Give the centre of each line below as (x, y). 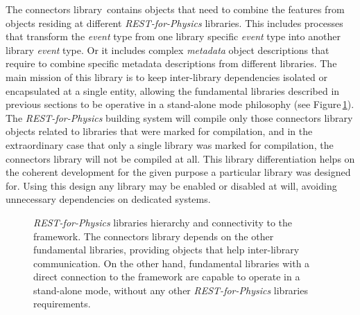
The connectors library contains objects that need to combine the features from (175, 9)
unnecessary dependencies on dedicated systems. (108, 199)
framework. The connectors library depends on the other (154, 236)
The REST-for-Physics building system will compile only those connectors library (179, 117)
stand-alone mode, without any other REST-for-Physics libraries (171, 290)
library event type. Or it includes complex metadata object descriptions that (168, 49)
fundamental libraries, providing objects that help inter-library (166, 250)
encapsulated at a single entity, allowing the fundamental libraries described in (173, 90)
